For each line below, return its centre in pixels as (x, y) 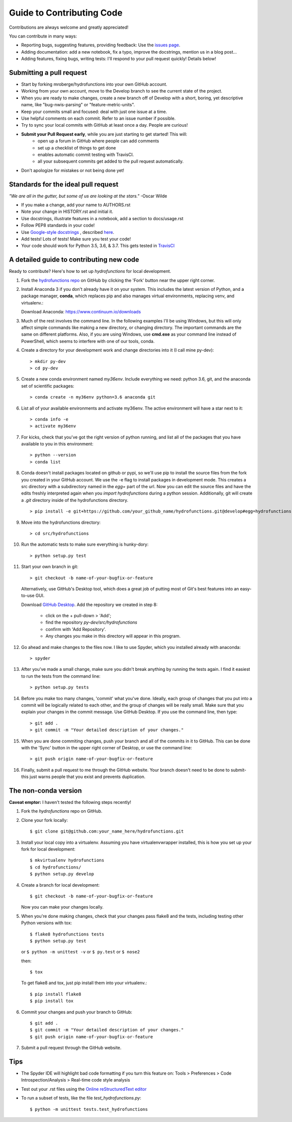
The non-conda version (46, 790)
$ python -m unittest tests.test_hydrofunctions (89, 1109)
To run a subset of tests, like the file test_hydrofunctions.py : (81, 1098)
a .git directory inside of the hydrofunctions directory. (75, 500)
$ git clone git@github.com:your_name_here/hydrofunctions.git (107, 831)
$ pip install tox (52, 1001)
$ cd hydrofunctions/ (55, 867)
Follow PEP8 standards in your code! (58, 225)
